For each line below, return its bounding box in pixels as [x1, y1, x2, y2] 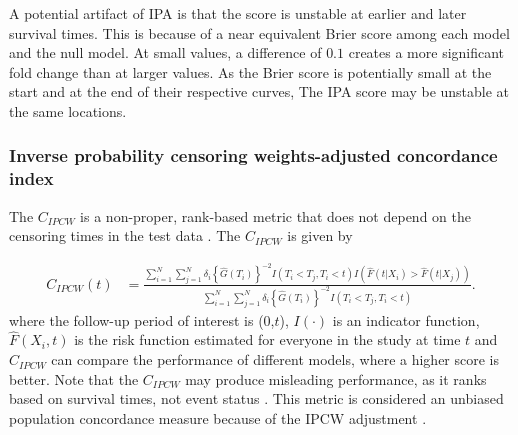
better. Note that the [9, 368, 139, 389]
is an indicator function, [332, 309, 480, 330]
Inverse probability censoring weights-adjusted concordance [9, 143, 498, 168]
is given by [287, 225, 353, 246]
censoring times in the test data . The [9, 225, 241, 246]
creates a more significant [348, 42, 505, 63]
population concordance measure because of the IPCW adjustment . [9, 407, 427, 428]
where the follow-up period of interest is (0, [9, 309, 275, 330]
